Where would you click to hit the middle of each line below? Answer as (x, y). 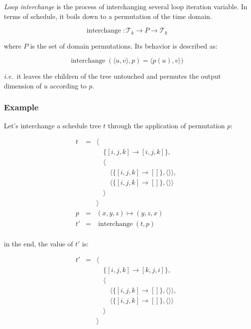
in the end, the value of (39, 243)
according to (68, 85)
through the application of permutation (167, 125)
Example (21, 107)
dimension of (23, 85)
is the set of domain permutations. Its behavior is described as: (124, 45)
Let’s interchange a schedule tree (52, 125)
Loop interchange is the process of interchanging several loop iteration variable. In (126, 6)
